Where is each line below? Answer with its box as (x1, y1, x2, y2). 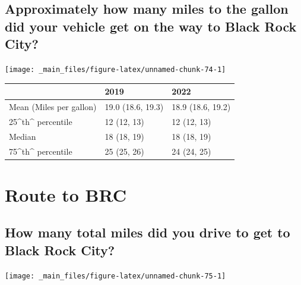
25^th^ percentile (9, 115, 72, 127)
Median (9, 130, 36, 142)
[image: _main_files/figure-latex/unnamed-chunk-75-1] (5, 271, 226, 280)
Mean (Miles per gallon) (9, 100, 97, 112)
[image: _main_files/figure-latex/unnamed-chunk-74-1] (5, 65, 226, 74)
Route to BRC (5, 182, 126, 206)
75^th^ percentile (9, 145, 72, 157)
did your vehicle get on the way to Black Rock (5, 17, 297, 35)
